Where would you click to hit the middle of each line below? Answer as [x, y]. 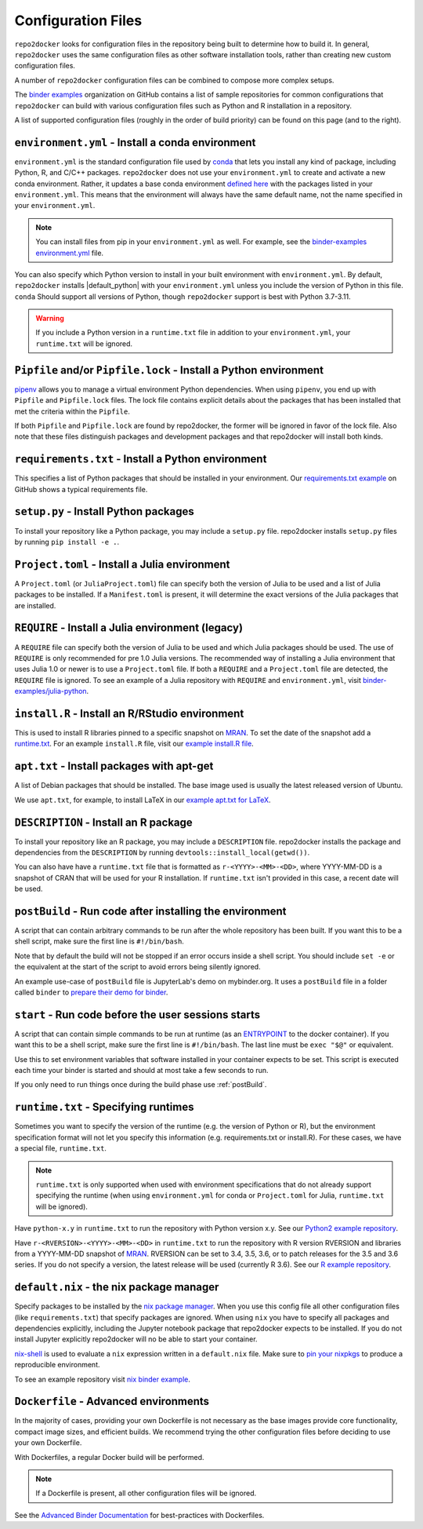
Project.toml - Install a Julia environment [122, 564]
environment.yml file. [70, 253]
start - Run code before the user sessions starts [137, 1014]
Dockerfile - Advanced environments [112, 1401]
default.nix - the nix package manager [117, 1287]
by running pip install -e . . [67, 542]
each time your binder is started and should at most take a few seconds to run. [142, 1071]
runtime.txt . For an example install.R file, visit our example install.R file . [134, 744]
